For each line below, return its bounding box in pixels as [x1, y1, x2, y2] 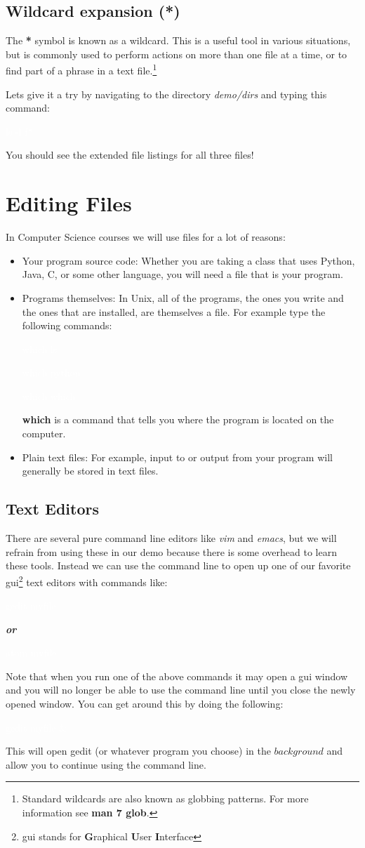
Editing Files [6, 189, 132, 218]
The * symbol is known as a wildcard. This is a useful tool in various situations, [6, 33, 351, 48]
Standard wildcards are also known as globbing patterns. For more [22, 791, 309, 806]
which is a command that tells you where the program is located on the [22, 412, 334, 427]
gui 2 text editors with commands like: [6, 572, 168, 589]
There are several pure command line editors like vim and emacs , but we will [6, 531, 337, 545]
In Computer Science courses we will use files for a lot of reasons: [6, 230, 286, 244]
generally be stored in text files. [22, 463, 159, 478]
